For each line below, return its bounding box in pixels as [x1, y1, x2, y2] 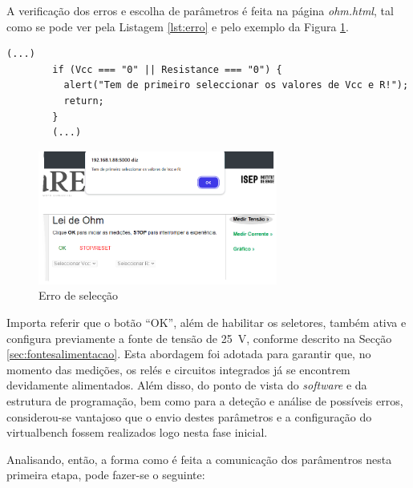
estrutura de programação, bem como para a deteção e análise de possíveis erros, [6, 392, 403, 409]
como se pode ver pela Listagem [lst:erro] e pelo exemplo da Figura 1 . [6, 18, 349, 34]
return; [63, 95, 104, 107]
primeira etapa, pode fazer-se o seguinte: [6, 466, 205, 483]
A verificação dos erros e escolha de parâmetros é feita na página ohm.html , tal [6, 2, 394, 18]
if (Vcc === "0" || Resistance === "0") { [52, 63, 282, 75]
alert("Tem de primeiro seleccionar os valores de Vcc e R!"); [63, 79, 409, 91]
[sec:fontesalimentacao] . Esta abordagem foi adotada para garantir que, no [6, 345, 371, 362]
